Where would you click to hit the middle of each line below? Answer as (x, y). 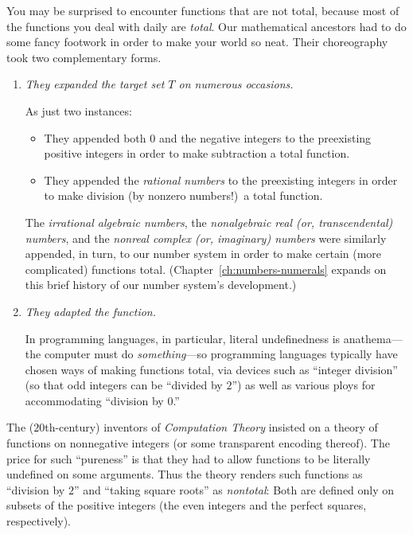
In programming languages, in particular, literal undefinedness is (183, 338)
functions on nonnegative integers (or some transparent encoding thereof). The (198, 443)
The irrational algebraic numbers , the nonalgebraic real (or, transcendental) (209, 222)
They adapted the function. (91, 311)
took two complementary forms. (84, 57)
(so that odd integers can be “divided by (124, 385)
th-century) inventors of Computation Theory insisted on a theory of (211, 427)
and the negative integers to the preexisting (265, 137)
